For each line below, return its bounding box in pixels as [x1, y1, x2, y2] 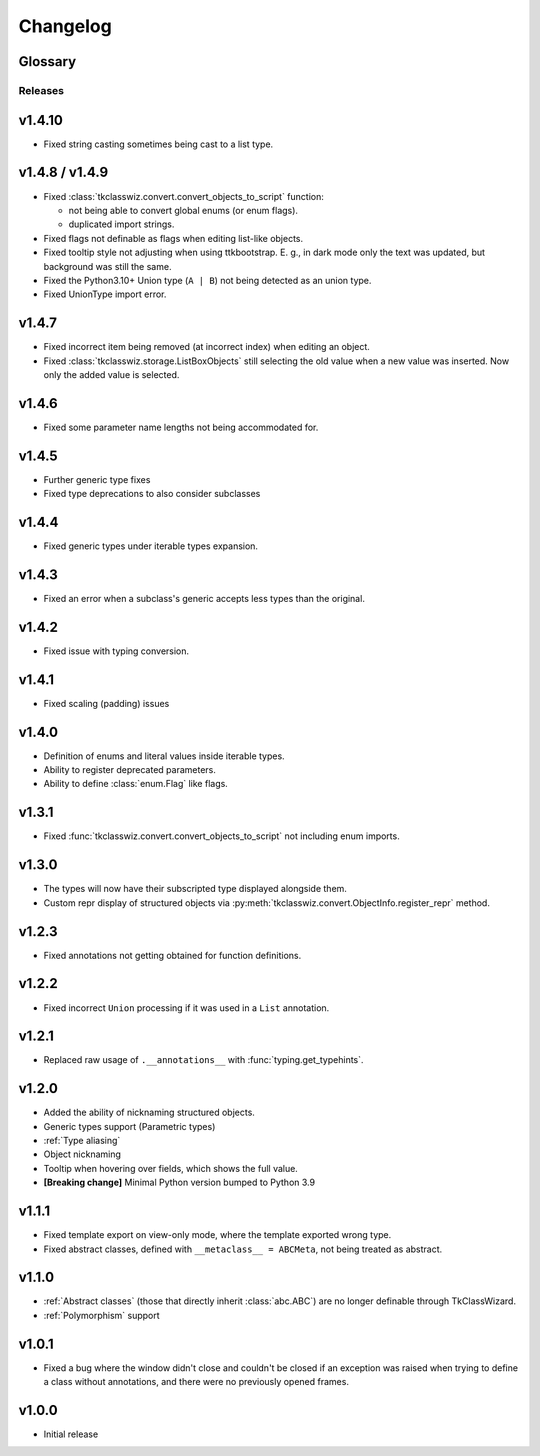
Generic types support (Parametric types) [43, 1120, 216, 1132]
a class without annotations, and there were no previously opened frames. [43, 1376, 350, 1388]
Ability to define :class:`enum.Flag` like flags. [43, 778, 229, 790]
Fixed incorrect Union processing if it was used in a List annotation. [43, 1001, 330, 1014]
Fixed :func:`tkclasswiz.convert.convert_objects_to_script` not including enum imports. [43, 830, 400, 842]
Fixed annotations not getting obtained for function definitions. [43, 949, 302, 961]
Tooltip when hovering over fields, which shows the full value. [43, 1162, 299, 1174]
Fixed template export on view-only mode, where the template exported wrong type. [43, 1229, 392, 1241]
